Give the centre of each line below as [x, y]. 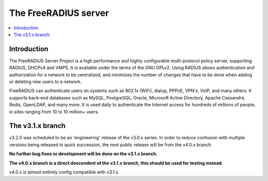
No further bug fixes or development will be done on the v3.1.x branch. [83, 154]
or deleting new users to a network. [45, 82]
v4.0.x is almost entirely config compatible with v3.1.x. [64, 172]
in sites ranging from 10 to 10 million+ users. [54, 111]
